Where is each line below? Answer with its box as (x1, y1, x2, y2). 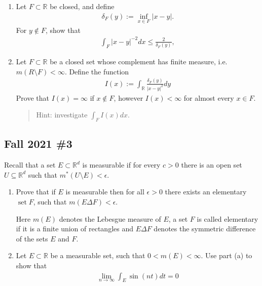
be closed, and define (50, 1, 115, 11)
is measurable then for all (65, 186, 144, 197)
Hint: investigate (36, 109, 88, 120)
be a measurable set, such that (50, 250, 145, 261)
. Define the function (64, 66, 129, 76)
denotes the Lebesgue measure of (59, 213, 161, 224)
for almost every (183, 92, 234, 103)
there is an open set (181, 159, 242, 170)
